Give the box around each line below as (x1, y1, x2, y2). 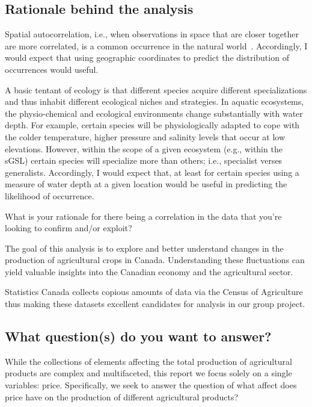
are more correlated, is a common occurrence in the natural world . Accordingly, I (5, 39, 308, 52)
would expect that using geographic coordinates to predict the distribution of (5, 51, 289, 64)
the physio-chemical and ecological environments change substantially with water (5, 107, 303, 119)
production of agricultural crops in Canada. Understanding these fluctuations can (5, 253, 305, 266)
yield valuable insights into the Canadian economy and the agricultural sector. (5, 265, 293, 278)
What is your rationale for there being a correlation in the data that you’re (5, 210, 282, 222)
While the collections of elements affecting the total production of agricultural (5, 355, 292, 367)
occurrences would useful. (5, 63, 99, 75)
